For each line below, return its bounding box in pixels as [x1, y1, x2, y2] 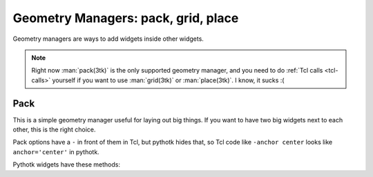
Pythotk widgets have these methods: [12, 160, 121, 169]
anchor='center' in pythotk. [12, 147, 99, 156]
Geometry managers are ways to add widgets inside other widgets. [12, 35, 204, 43]
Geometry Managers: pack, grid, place [12, 10, 239, 26]
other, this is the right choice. [12, 125, 96, 134]
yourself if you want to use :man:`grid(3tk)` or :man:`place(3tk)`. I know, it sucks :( [52, 76, 285, 84]
